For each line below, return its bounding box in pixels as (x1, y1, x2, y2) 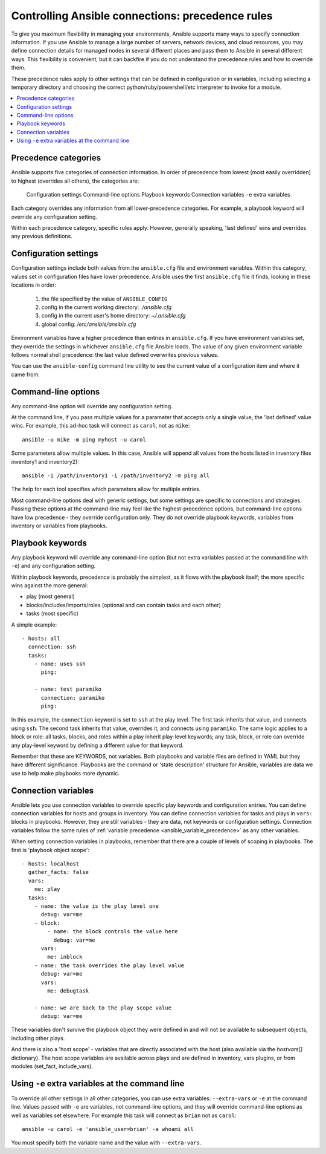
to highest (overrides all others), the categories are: (11, 177, 139, 184)
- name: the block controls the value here (47, 928, 178, 935)
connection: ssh (28, 644, 77, 650)
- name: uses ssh (34, 660, 86, 668)
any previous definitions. (11, 233, 72, 240)
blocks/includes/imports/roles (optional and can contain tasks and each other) (26, 601, 222, 608)
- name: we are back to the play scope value (34, 1004, 172, 1011)
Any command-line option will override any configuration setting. (11, 402, 173, 409)
